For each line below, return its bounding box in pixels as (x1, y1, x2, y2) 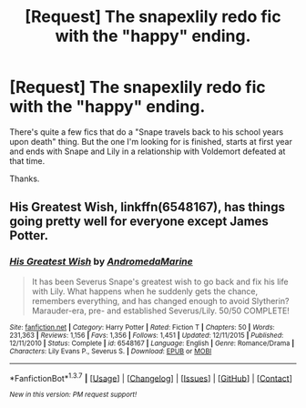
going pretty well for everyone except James (9, 214, 269, 229)
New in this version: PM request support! (9, 390, 138, 400)
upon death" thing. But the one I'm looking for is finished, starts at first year (9, 136, 293, 147)
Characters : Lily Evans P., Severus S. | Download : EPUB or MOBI (9, 346, 212, 356)
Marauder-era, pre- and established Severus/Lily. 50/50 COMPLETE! (31, 305, 290, 316)
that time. (9, 155, 46, 166)
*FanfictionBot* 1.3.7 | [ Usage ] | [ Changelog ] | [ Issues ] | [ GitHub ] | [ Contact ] (9, 371, 293, 383)
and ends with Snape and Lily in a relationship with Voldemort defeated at (9, 146, 286, 157)
